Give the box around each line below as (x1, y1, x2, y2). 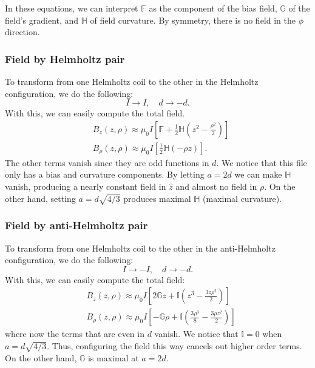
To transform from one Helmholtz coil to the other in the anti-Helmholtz (5, 241, 276, 254)
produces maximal (123, 192, 191, 204)
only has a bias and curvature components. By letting (5, 168, 205, 181)
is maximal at (87, 351, 139, 364)
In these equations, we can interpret (5, 2, 138, 14)
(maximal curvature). (203, 192, 282, 204)
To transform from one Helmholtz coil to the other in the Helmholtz (5, 75, 259, 87)
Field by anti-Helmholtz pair (5, 218, 148, 233)
